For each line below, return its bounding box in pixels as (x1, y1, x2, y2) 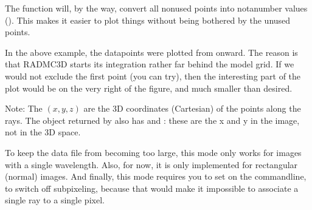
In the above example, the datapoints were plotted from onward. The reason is (5, 46, 298, 58)
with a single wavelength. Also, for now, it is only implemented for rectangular (5, 158, 298, 171)
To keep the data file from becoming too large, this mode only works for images (5, 146, 302, 158)
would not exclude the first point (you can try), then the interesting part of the (5, 69, 301, 82)
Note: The (5, 102, 43, 115)
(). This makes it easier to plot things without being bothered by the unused (5, 13, 291, 26)
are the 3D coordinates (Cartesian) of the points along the (83, 102, 301, 115)
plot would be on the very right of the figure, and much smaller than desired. (5, 81, 293, 94)
